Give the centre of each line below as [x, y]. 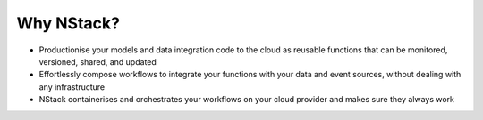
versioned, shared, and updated [97, 61]
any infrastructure [72, 87]
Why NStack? [68, 23]
